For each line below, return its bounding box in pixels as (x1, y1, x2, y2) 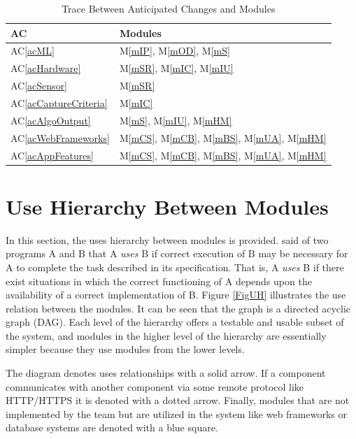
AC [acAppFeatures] (10, 147, 94, 162)
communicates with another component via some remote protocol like (6, 379, 304, 394)
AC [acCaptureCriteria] (10, 95, 108, 110)
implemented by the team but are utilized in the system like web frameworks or (6, 406, 347, 421)
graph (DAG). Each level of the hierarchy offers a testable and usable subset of (6, 315, 344, 329)
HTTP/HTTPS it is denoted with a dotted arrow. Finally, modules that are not (6, 393, 350, 408)
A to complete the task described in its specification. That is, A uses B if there (6, 259, 344, 274)
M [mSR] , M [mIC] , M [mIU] (119, 61, 234, 75)
